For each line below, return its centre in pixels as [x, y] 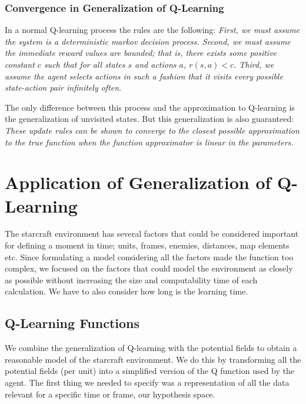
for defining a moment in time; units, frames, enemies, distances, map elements [147, 245]
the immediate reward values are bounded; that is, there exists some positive [141, 53]
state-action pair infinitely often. [63, 87]
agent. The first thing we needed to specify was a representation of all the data [147, 383]
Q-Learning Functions [72, 323]
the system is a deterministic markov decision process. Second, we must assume [148, 41]
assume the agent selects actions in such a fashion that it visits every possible [144, 76]
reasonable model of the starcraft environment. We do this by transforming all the [153, 359]
